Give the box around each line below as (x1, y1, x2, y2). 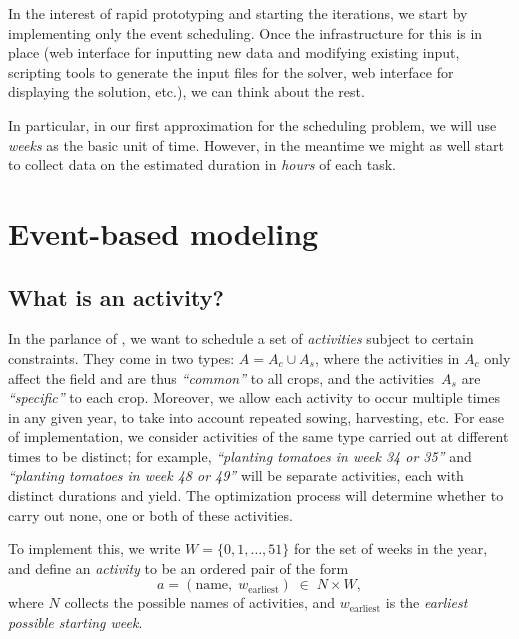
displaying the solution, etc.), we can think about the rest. (8, 81, 365, 102)
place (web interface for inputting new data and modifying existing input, (8, 42, 460, 63)
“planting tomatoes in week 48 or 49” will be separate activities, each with (8, 465, 464, 486)
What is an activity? (8, 281, 224, 312)
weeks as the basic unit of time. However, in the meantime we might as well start (8, 134, 504, 155)
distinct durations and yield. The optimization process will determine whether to (8, 485, 504, 506)
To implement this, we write (8, 538, 181, 559)
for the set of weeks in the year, (293, 538, 488, 559)
